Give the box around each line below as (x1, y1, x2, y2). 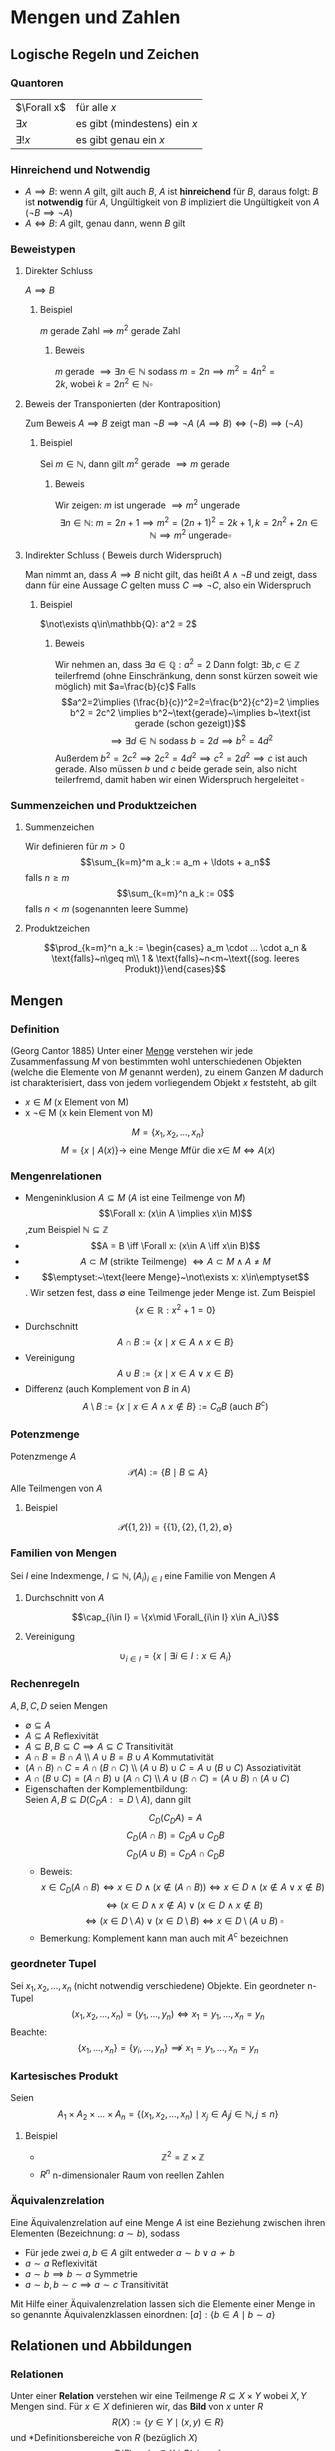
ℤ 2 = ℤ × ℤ (161, 2149, 205, 2163)
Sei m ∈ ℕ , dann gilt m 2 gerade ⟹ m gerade (39, 456, 230, 470)
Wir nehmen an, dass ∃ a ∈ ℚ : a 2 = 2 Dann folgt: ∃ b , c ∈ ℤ (54, 657, 300, 670)
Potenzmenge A (10, 1450, 77, 1462)
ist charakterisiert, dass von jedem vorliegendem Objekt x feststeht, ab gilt (10, 1077, 317, 1089)
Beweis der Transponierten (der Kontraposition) (24, 398, 222, 410)
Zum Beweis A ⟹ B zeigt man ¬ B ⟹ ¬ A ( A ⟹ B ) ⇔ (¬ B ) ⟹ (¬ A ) (24, 417, 304, 430)
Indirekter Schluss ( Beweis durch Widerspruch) (24, 549, 223, 561)
